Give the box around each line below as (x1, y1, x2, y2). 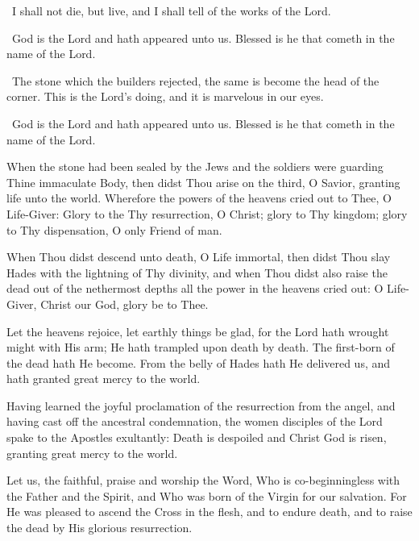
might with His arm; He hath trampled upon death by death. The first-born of (6, 339, 395, 356)
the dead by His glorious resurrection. (6, 519, 193, 536)
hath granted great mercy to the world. (6, 370, 201, 387)
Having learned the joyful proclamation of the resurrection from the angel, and (6, 397, 396, 414)
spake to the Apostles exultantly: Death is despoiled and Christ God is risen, (6, 429, 387, 446)
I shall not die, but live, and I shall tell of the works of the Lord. (11, 2, 331, 19)
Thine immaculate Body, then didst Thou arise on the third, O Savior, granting (6, 173, 400, 190)
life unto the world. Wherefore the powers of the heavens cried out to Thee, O (6, 189, 392, 206)
